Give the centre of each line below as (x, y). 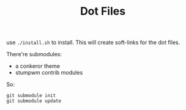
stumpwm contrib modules (49, 73)
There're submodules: (34, 54)
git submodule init (31, 96)
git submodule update (34, 101)
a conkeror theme (37, 66)
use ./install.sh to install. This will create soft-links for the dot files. (93, 42)
